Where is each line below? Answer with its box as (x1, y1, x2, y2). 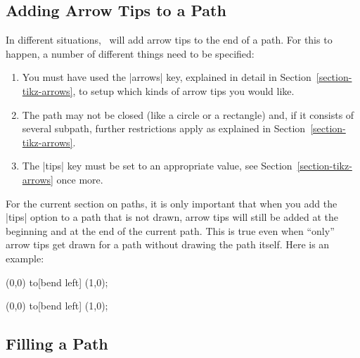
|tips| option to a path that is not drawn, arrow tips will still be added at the (6, 210, 338, 224)
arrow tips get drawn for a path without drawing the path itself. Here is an (6, 237, 330, 252)
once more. (56, 172, 103, 186)
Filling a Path (6, 333, 108, 354)
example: (6, 250, 44, 265)
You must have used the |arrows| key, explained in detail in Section (22, 70, 311, 84)
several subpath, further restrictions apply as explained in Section (22, 121, 306, 136)
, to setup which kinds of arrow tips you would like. (72, 83, 295, 98)
